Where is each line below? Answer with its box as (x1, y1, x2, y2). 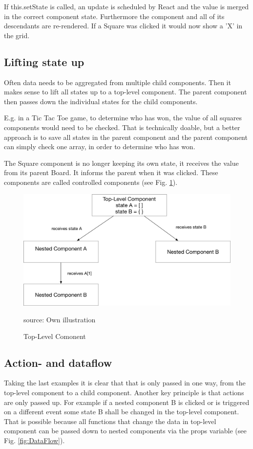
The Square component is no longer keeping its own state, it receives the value (4, 157, 239, 168)
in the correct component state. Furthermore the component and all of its (4, 11, 225, 21)
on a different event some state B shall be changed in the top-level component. (4, 406, 239, 417)
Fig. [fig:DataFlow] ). (4, 435, 65, 446)
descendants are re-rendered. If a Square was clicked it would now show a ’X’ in (4, 21, 243, 31)
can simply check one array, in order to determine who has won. (4, 141, 195, 152)
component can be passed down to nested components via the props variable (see (4, 426, 247, 436)
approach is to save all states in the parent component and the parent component (4, 132, 248, 142)
